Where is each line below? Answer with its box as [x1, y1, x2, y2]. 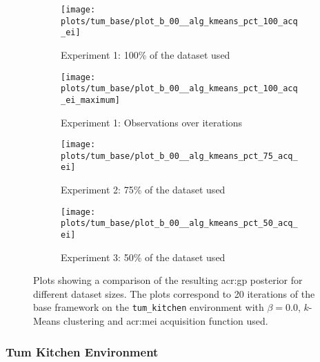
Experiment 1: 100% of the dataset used [61, 47, 230, 61]
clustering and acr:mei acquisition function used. [63, 314, 268, 328]
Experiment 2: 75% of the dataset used [61, 182, 226, 197]
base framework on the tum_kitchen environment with [33, 300, 264, 314]
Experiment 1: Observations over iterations [61, 115, 243, 129]
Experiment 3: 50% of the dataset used [61, 249, 226, 264]
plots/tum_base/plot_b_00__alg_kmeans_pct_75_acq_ [61, 151, 298, 161]
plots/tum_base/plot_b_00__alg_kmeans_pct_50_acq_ [61, 218, 298, 229]
